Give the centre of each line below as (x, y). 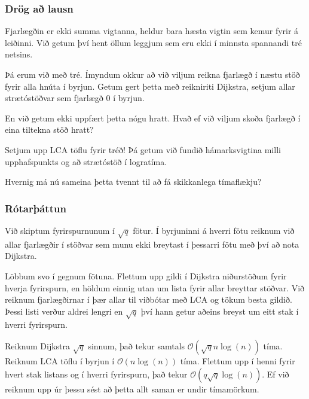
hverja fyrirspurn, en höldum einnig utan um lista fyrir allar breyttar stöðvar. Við (155, 287)
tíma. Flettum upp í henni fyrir (238, 361)
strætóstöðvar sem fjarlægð (54, 98)
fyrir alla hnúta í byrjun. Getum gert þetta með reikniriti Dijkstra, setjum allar (150, 86)
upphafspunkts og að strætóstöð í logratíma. (86, 161)
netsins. (19, 54)
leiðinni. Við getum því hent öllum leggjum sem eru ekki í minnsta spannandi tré (153, 42)
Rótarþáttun (36, 208)
